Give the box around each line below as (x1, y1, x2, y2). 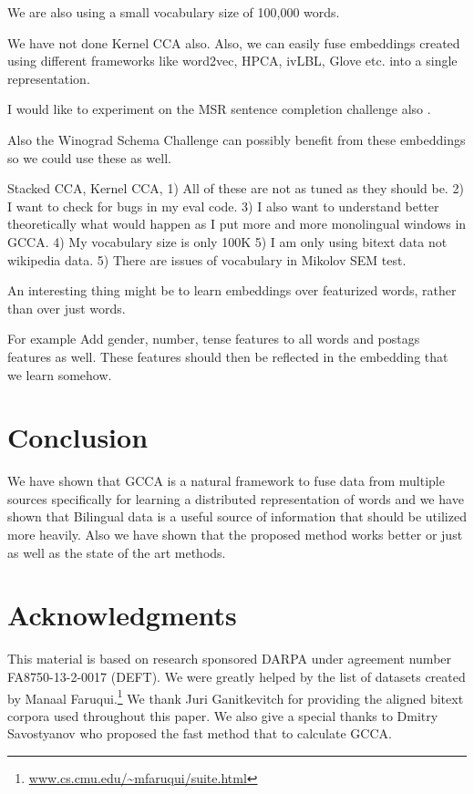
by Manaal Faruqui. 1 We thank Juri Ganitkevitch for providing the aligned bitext (7, 686, 464, 707)
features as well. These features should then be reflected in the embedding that (7, 346, 448, 366)
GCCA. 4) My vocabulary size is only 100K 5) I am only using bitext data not (7, 232, 448, 251)
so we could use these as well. (7, 148, 171, 167)
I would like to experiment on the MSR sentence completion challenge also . (7, 99, 431, 119)
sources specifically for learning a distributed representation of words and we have (7, 489, 464, 508)
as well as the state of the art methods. (7, 542, 226, 562)
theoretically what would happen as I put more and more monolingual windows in (7, 214, 467, 233)
